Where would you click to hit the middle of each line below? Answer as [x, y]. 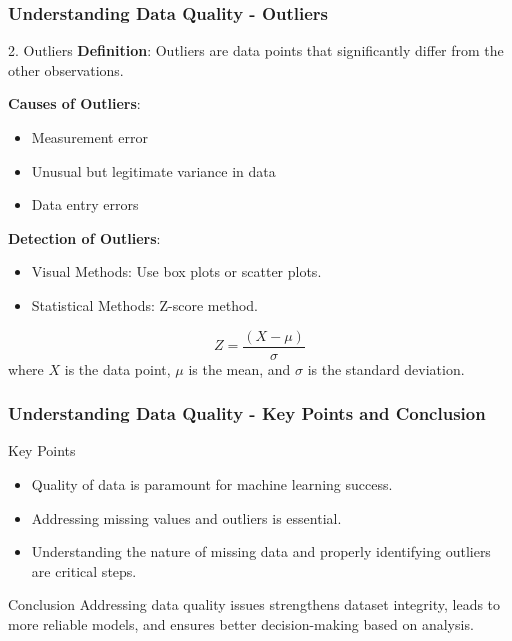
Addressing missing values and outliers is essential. [186, 517]
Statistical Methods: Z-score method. [145, 304]
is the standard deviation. [386, 368]
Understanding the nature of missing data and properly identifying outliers [261, 551]
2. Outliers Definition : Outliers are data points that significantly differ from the [256, 50]
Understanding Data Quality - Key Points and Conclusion [247, 413]
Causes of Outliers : [74, 103]
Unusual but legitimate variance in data [153, 170]
